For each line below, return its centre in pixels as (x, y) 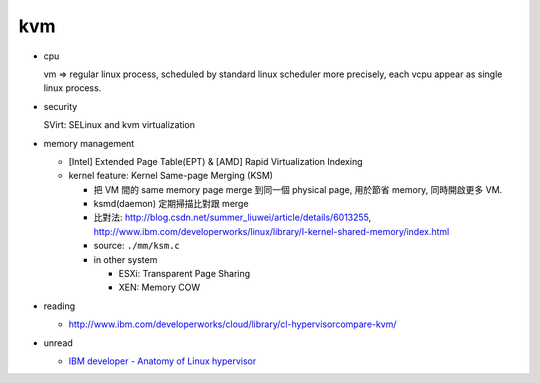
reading (59, 306)
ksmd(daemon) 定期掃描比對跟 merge (171, 204)
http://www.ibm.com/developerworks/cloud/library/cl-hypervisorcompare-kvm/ (232, 324)
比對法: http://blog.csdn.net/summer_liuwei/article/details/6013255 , (232, 217)
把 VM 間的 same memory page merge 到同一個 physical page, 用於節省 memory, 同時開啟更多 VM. (298, 189)
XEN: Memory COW (159, 287)
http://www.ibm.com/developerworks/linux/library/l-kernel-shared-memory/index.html (271, 231)
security (60, 106)
